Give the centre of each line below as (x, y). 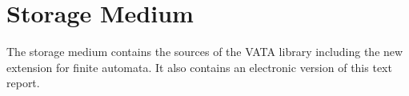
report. (23, 83)
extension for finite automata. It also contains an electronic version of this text (199, 67)
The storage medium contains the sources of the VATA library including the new (205, 52)
